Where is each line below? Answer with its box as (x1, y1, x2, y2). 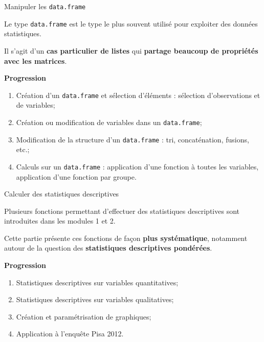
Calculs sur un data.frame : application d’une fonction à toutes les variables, (16, 161, 259, 172)
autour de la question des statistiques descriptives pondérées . (4, 242, 212, 253)
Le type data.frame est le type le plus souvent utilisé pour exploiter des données (4, 18, 258, 29)
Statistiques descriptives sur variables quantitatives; (16, 277, 179, 287)
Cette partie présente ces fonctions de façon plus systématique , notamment (4, 232, 248, 243)
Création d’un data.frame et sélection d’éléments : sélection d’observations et (16, 89, 260, 100)
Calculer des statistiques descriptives (4, 188, 119, 199)
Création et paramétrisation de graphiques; (16, 311, 151, 322)
